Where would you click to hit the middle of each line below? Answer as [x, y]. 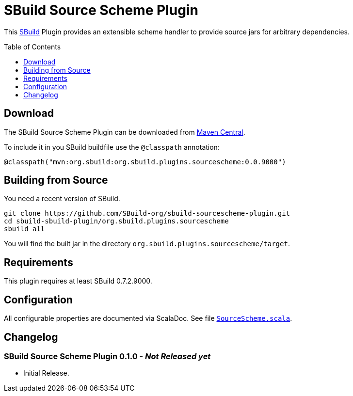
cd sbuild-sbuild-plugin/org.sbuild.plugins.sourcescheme [116, 221]
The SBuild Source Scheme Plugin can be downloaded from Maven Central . [125, 132]
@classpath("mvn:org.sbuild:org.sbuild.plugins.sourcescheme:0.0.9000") [145, 162]
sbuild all [24, 229]
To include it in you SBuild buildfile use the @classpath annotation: [112, 147]
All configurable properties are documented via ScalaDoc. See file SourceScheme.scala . [148, 318]
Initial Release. [46, 373]
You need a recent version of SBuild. [62, 199]
